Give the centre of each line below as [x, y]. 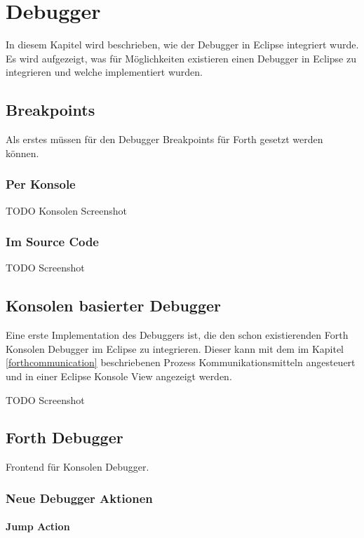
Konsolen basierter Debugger [114, 305]
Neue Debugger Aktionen [79, 498]
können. [22, 153]
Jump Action [38, 526]
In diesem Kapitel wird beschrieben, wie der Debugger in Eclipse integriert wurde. [182, 45]
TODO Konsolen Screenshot [67, 210]
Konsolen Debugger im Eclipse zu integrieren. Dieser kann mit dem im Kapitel [175, 348]
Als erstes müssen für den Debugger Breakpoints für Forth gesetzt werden [164, 139]
